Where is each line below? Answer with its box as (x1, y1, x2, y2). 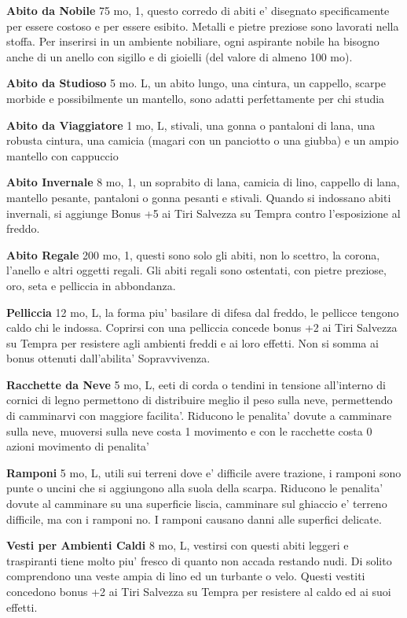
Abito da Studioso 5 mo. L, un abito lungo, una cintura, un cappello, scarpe (6, 75, 386, 91)
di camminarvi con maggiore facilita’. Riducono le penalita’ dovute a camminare (6, 407, 392, 424)
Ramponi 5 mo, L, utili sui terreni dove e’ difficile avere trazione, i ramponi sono (6, 464, 401, 480)
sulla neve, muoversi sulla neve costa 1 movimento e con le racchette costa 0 (6, 422, 372, 439)
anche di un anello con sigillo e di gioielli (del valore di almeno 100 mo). (6, 48, 353, 64)
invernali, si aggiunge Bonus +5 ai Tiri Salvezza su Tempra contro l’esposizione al (6, 204, 401, 221)
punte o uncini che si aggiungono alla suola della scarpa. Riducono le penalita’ (6, 480, 383, 496)
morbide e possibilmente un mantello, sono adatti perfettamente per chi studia (6, 90, 385, 106)
